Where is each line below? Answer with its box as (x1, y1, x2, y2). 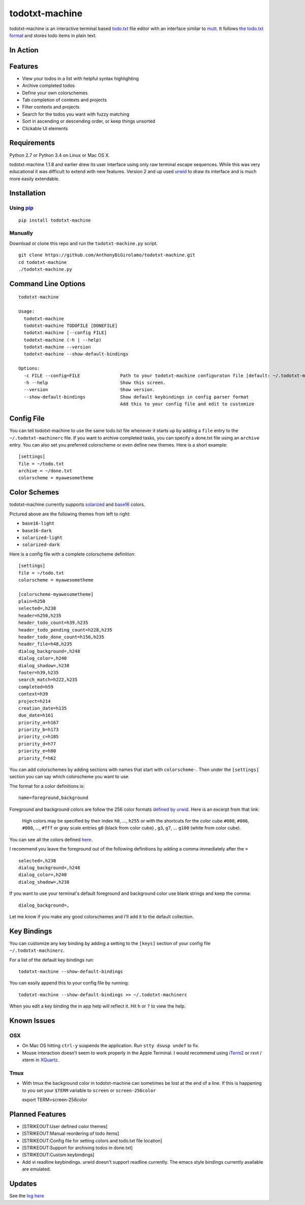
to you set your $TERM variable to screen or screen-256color (22, 1087, 156, 1093)
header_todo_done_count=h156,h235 (18, 634, 104, 640)
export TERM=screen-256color (22, 1097, 87, 1103)
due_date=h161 (18, 713, 53, 718)
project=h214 (18, 698, 51, 704)
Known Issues (9, 1016, 55, 1025)
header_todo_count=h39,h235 (18, 620, 88, 626)
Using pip (9, 204, 34, 211)
